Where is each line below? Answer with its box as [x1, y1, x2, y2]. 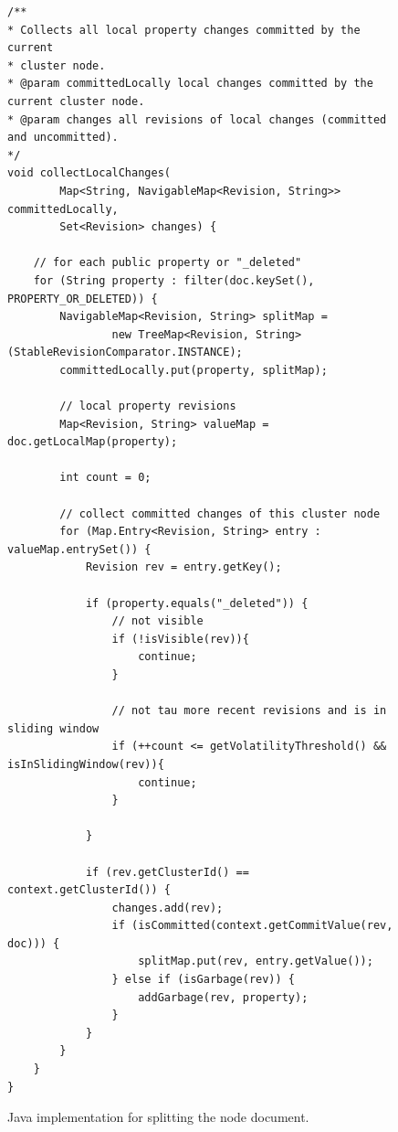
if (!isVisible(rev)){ [111, 632, 249, 646]
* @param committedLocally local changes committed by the [7, 77, 373, 91]
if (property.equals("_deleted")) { [85, 596, 309, 610]
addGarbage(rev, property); [138, 990, 309, 1004]
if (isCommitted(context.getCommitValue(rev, [111, 919, 393, 933]
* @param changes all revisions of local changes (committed [7, 112, 387, 126]
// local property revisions [59, 400, 236, 413]
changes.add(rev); [111, 901, 224, 914]
